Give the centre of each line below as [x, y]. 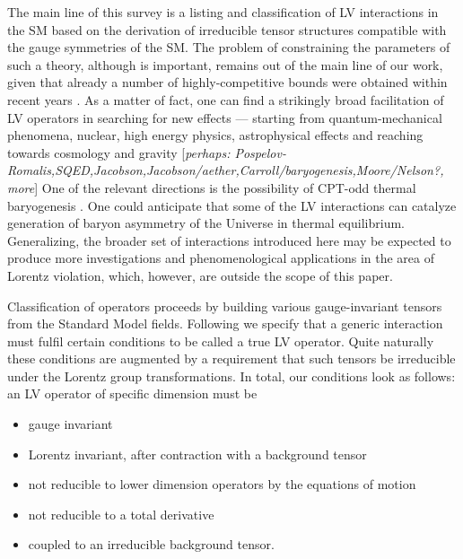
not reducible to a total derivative [121, 514]
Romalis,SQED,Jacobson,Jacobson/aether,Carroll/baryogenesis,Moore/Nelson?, [226, 170]
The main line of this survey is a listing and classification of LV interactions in [223, 12]
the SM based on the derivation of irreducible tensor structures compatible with [227, 29]
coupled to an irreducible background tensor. [151, 544]
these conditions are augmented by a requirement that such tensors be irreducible [231, 358]
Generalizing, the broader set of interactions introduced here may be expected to [229, 240]
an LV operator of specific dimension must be [132, 393]
